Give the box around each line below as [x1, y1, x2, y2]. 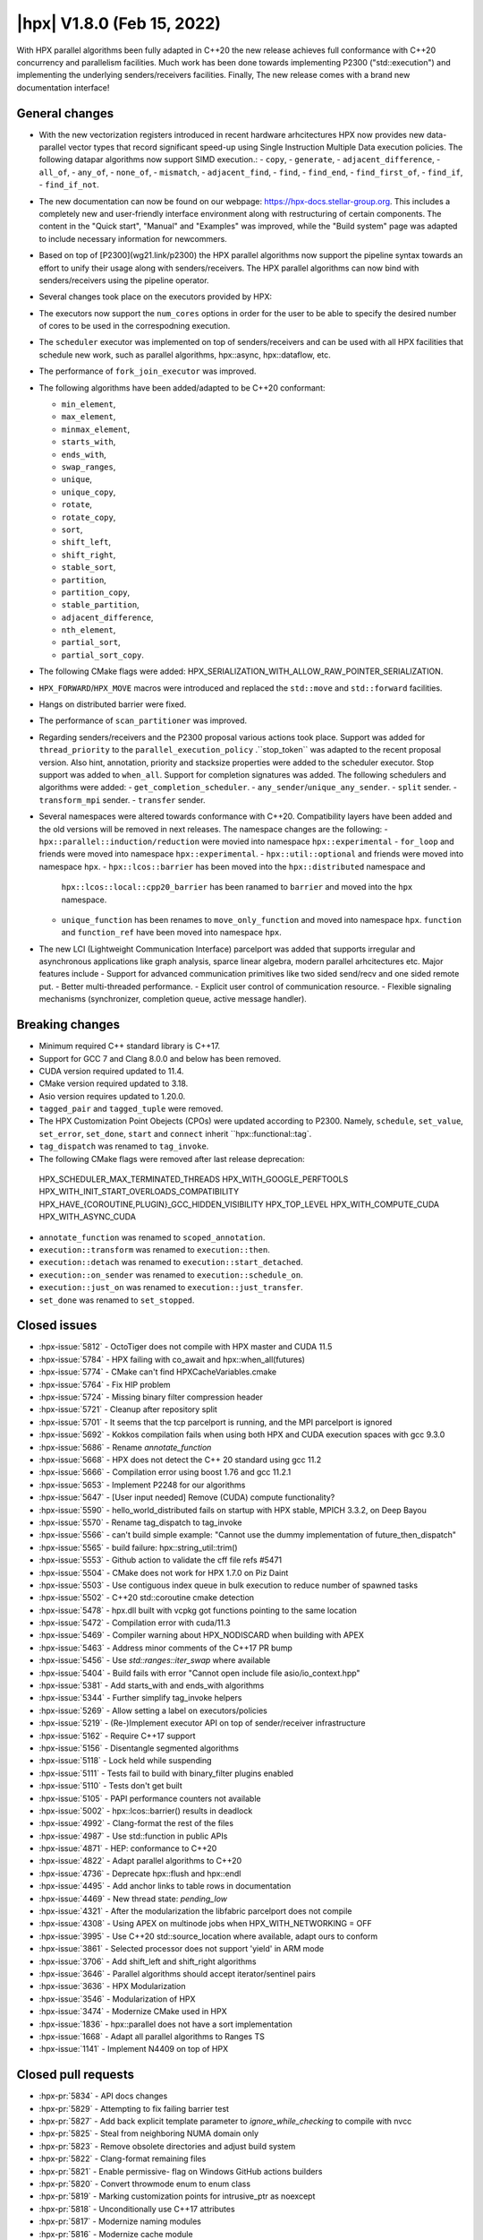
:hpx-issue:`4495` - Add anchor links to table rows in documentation [38, 1881, 292, 1891]
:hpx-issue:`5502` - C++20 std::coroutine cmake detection [38, 1592, 255, 1603]
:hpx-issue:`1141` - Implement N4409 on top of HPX [38, 2044, 228, 2055]
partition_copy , [61, 587, 131, 598]
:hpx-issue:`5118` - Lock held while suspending [38, 1755, 212, 1766]
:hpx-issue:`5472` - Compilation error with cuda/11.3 [38, 1617, 232, 1628]
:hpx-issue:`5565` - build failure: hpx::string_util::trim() [38, 1542, 238, 1553]
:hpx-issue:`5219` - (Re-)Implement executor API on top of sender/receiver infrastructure [38, 1718, 366, 1728]
